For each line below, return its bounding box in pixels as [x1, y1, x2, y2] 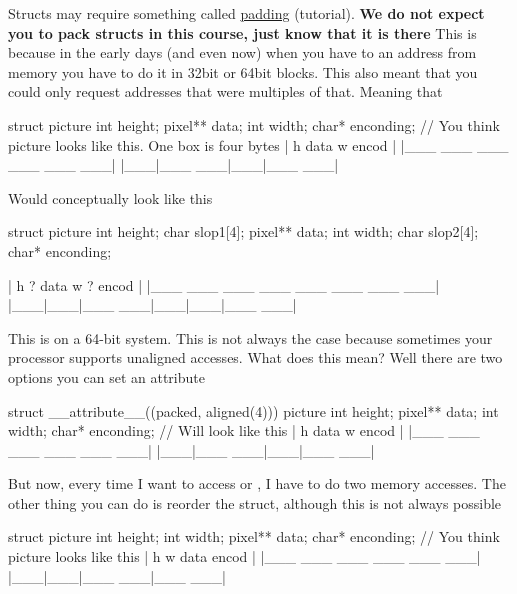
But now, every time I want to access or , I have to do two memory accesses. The [8, 473, 506, 494]
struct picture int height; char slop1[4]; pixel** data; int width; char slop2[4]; [8, 221, 479, 242]
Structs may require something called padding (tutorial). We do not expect [8, 3, 485, 23]
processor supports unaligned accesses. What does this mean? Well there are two [8, 347, 503, 368]
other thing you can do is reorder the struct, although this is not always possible [8, 492, 502, 513]
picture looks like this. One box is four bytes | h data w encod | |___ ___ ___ [8, 134, 509, 155]
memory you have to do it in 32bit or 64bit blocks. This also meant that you [8, 61, 478, 82]
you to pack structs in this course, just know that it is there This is [8, 22, 477, 43]
